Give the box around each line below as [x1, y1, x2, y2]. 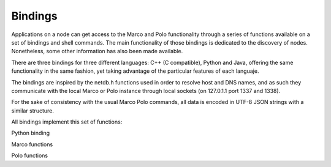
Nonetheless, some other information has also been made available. [11, 48, 183, 55]
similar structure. [11, 107, 55, 114]
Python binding [11, 129, 50, 137]
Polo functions [11, 152, 48, 159]
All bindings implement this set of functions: [11, 118, 123, 125]
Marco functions [11, 141, 53, 148]
